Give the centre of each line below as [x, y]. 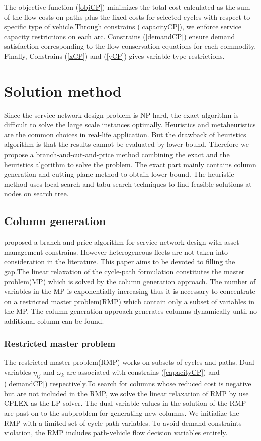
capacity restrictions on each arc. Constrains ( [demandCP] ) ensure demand [120, 36]
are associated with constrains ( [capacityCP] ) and [143, 372]
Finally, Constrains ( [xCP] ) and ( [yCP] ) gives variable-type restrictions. [114, 56]
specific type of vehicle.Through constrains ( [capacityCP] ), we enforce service [123, 26]
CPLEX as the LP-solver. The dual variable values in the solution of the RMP [125, 403]
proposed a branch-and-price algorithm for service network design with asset [122, 242]
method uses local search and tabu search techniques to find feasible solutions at [128, 183]
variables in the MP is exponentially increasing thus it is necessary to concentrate [130, 291]
